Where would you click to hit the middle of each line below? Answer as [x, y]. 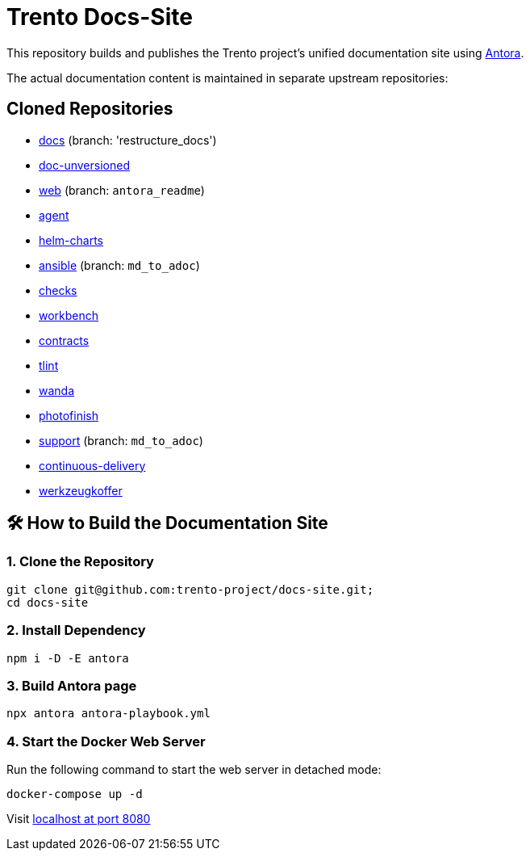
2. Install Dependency [76, 630]
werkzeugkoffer [81, 490]
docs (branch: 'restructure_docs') [128, 140]
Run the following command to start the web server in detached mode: [194, 770]
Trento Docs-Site [100, 17]
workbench [69, 315]
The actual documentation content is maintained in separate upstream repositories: [227, 78]
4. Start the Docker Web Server [106, 741]
